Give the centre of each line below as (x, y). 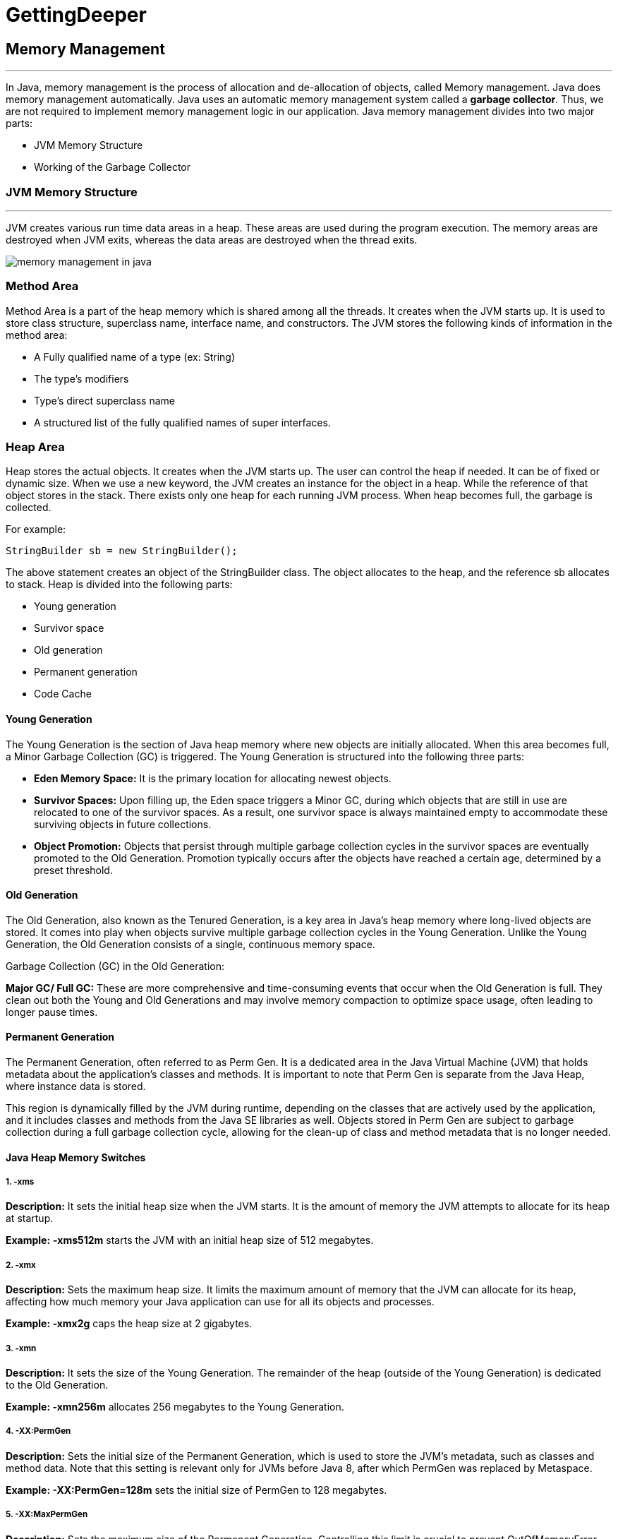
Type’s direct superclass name (104, 400)
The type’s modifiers (81, 378)
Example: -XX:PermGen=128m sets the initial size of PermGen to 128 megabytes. (196, 1490)
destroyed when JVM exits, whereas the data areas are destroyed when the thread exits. (212, 239)
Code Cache (63, 694)
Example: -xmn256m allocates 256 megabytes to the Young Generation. (175, 1407)
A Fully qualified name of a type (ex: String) (134, 357)
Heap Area (35, 447)
